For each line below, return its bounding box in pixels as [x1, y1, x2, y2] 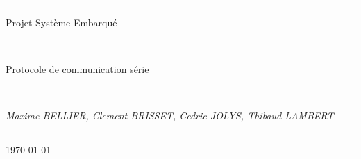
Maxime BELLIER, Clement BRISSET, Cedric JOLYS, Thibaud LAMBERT [6, 108, 334, 123]
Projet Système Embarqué [6, 15, 117, 29]
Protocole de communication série [6, 62, 149, 76]
